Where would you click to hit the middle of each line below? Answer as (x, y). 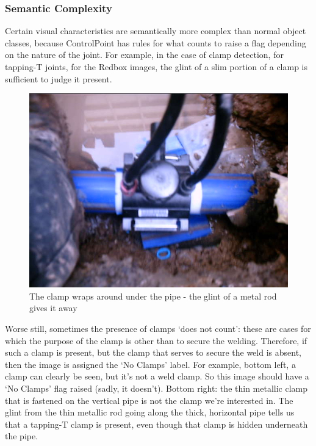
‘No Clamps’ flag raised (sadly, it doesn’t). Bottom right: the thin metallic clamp (156, 388)
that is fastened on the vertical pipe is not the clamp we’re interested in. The (149, 400)
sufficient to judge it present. (59, 78)
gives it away (53, 308)
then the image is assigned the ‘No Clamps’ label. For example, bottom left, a (150, 364)
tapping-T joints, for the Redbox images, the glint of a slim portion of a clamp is (156, 67)
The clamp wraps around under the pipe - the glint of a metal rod (153, 296)
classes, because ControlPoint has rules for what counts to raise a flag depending (156, 42)
